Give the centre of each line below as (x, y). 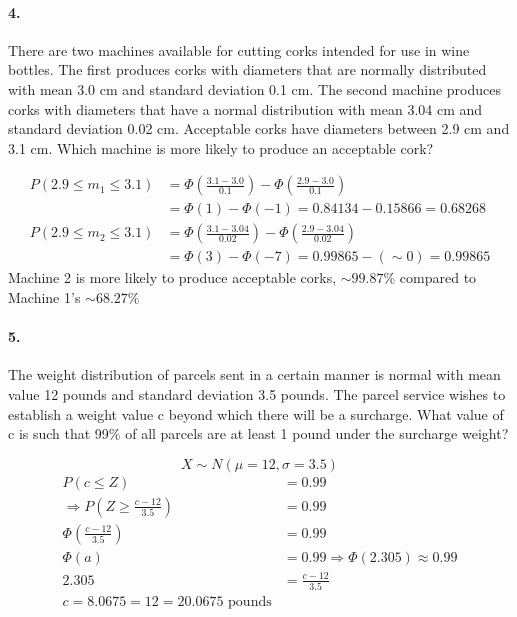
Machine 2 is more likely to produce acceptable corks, (172, 277)
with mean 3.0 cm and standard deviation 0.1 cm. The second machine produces (255, 88)
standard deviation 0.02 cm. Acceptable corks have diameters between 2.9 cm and (259, 128)
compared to (438, 277)
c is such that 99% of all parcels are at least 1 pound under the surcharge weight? (258, 433)
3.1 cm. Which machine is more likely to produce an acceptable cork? (221, 147)
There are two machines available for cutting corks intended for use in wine (239, 49)
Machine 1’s (44, 297)
